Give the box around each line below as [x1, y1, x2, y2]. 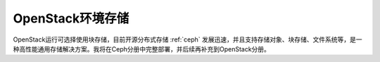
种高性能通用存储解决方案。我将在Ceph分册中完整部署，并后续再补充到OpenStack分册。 [13, 44, 271, 53]
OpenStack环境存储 [13, 11, 129, 26]
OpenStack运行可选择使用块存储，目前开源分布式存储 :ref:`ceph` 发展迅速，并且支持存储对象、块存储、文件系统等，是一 [13, 35, 362, 44]
